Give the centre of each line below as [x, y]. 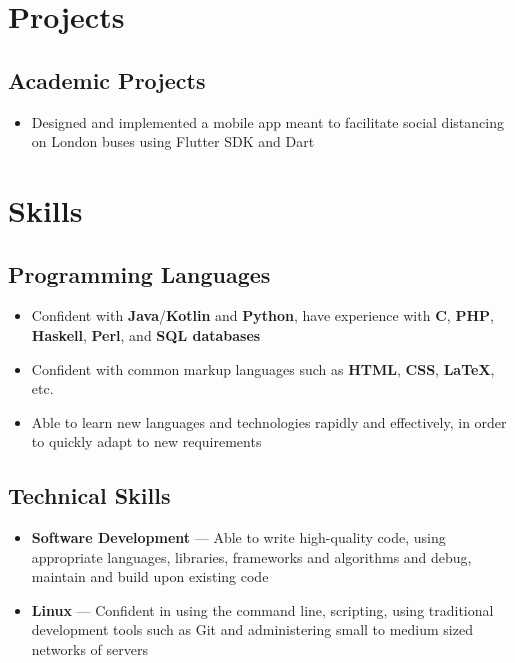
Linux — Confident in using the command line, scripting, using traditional [262, 609]
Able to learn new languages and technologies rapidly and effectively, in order [269, 421]
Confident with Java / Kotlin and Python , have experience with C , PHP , [262, 315]
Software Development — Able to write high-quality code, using [238, 537]
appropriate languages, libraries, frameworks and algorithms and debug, [251, 556]
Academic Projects [107, 79]
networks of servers [90, 649]
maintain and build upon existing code [150, 576]
